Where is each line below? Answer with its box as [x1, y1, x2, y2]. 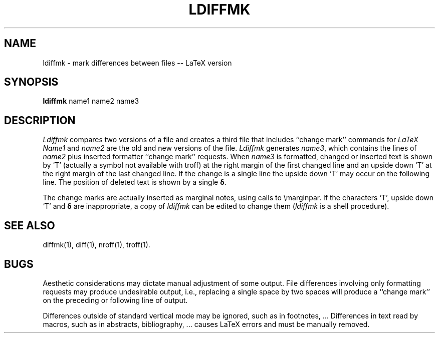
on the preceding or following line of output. [43, 295, 188, 304]
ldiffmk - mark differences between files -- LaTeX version [43, 58, 232, 67]
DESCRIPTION [4, 114, 76, 127]
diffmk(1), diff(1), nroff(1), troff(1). [43, 240, 150, 249]
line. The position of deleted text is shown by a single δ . [43, 178, 227, 187]
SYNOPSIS [4, 76, 59, 89]
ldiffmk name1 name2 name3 [43, 97, 139, 106]
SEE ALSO [4, 219, 55, 232]
